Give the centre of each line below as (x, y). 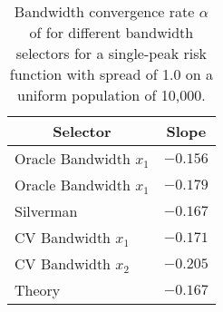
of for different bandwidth (111, 32)
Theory (38, 290)
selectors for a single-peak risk (111, 53)
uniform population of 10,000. (111, 95)
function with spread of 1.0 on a (111, 74)
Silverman (46, 211)
